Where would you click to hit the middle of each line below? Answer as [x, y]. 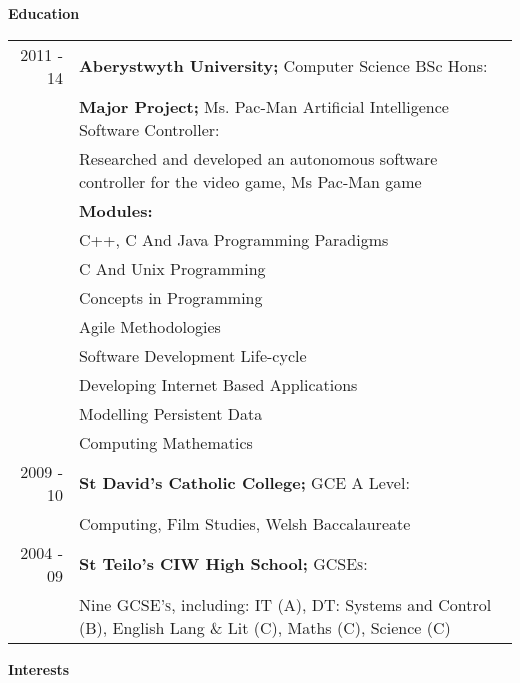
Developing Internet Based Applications [218, 384]
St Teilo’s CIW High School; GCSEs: [223, 564]
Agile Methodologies [149, 326]
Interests [39, 668]
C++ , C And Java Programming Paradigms [233, 239]
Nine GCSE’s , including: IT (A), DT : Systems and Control [285, 604]
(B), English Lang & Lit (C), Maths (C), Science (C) [264, 627]
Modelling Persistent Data [170, 413]
